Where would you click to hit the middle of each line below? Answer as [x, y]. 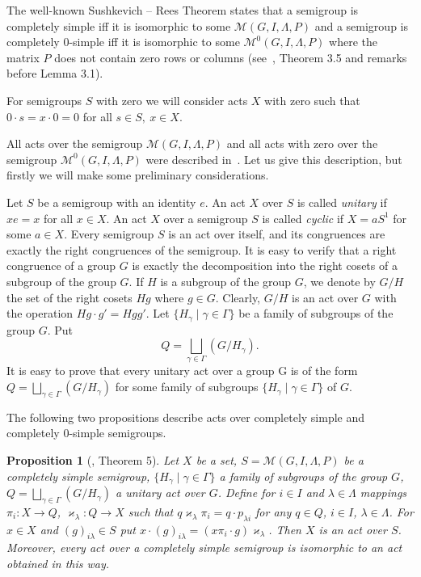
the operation [40, 313]
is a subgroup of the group [226, 281]
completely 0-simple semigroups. [86, 433]
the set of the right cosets [69, 297]
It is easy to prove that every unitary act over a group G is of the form [182, 371]
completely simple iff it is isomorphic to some [119, 25]
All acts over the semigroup [75, 143]
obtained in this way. [58, 564]
